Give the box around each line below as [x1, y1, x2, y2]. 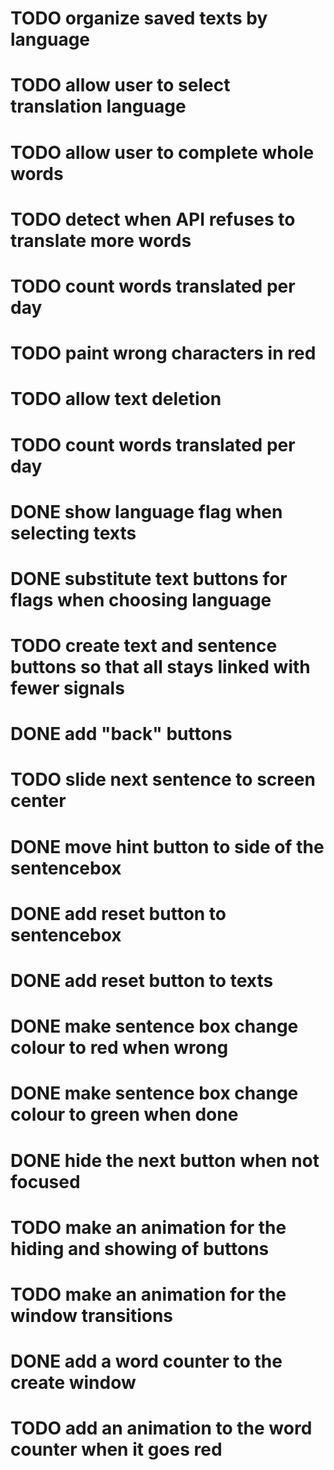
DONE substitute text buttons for [10, 567, 288, 590]
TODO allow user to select [10, 74, 231, 97]
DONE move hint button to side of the [10, 835, 325, 858]
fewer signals [10, 677, 125, 700]
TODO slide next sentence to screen [10, 768, 316, 791]
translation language [10, 95, 187, 118]
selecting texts [10, 522, 137, 544]
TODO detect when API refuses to [10, 208, 296, 231]
